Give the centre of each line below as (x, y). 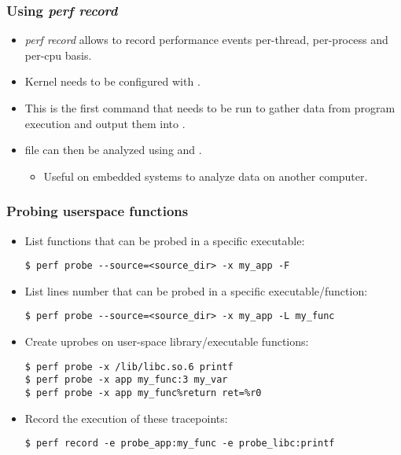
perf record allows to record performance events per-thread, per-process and (206, 40)
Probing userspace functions (97, 211)
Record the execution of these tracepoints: (126, 418)
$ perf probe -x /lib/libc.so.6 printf (129, 367)
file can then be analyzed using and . (113, 150)
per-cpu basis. (58, 55)
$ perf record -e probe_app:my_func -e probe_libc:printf (180, 444)
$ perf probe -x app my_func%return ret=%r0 (143, 393)
